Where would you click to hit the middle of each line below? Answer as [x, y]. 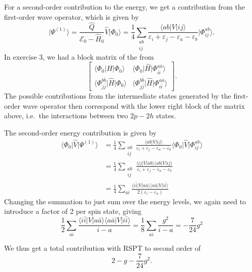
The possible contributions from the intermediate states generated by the [118, 96]
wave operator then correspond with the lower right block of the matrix [134, 105]
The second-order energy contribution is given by [80, 132]
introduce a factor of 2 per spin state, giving [73, 211]
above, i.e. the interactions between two [66, 116]
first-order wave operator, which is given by [71, 16]
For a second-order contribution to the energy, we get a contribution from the [125, 7]
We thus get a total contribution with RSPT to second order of [102, 247]
